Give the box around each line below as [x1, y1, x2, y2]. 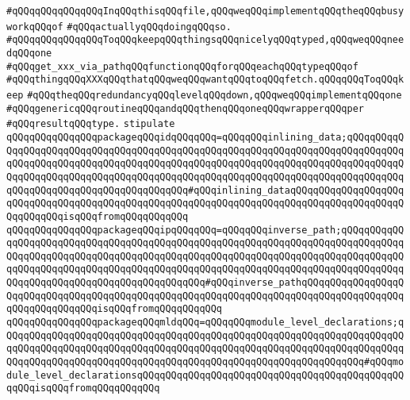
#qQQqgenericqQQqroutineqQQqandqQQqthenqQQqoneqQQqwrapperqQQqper [6, 102, 365, 114]
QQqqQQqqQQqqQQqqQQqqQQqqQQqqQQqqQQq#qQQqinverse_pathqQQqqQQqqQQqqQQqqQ [6, 277, 404, 289]
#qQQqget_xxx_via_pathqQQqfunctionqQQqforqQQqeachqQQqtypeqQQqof [6, 60, 358, 72]
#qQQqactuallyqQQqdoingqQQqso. [67, 21, 232, 33]
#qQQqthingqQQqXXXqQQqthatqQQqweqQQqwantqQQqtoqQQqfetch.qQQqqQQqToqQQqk [6, 74, 404, 86]
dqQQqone [6, 47, 52, 59]
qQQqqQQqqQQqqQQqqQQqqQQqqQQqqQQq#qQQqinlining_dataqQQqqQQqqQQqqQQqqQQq [6, 184, 404, 196]
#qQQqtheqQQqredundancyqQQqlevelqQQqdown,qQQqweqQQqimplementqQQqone [27, 89, 402, 101]
